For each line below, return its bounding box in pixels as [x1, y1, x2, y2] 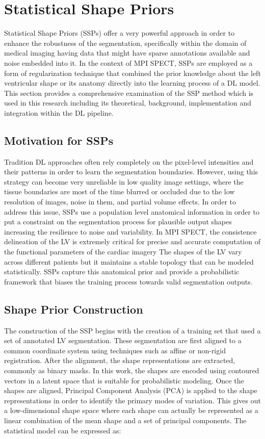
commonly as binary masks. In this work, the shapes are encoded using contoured [4, 365, 259, 375]
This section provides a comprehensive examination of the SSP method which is [4, 87, 254, 98]
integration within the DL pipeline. [4, 107, 114, 118]
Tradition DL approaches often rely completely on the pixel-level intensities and [4, 156, 254, 167]
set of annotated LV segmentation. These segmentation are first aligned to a [4, 335, 242, 346]
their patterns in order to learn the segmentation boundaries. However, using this [4, 166, 258, 177]
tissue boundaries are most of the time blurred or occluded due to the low [4, 186, 235, 197]
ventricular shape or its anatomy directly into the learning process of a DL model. [4, 78, 260, 88]
